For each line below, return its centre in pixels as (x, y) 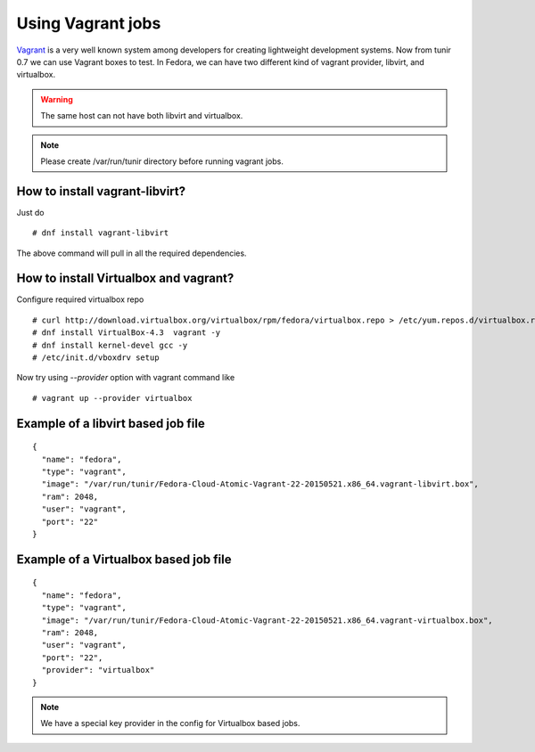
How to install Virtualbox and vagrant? (125, 278)
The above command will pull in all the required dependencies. (132, 253)
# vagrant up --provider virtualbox (112, 398)
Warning (57, 99)
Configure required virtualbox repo (80, 299)
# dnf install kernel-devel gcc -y (110, 345)
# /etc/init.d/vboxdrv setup (96, 358)
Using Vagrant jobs (89, 23)
